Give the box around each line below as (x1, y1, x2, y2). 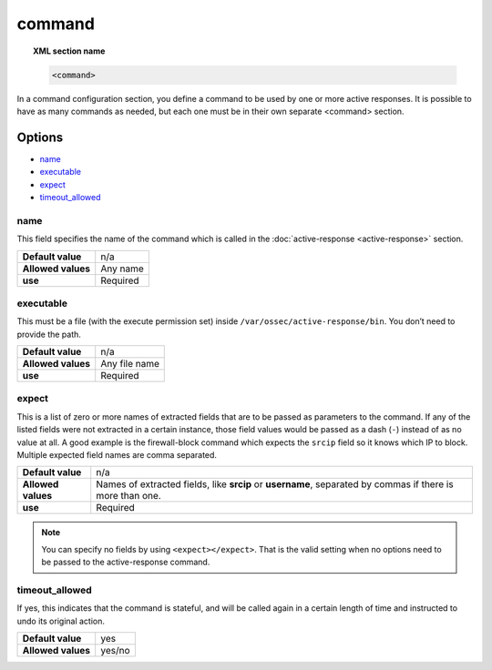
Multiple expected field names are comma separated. (16, 449, 218, 460)
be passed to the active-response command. (41, 556, 210, 568)
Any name (100, 262, 145, 275)
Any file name (100, 358, 159, 371)
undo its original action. (16, 615, 105, 626)
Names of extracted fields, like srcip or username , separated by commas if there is (96, 478, 455, 491)
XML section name (33, 46, 106, 56)
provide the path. (16, 329, 82, 340)
